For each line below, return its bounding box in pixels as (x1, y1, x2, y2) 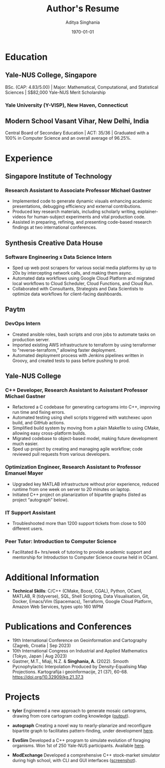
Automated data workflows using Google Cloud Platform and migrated (12, 275, 155, 282)
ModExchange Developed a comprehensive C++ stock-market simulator (12, 752, 160, 758)
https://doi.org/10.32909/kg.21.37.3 (12, 674, 84, 680)
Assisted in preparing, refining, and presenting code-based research (12, 219, 152, 225)
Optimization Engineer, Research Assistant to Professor (5, 464, 141, 471)
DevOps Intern (5, 320, 41, 327)
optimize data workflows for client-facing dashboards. (12, 291, 123, 297)
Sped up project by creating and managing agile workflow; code (12, 446, 143, 452)
